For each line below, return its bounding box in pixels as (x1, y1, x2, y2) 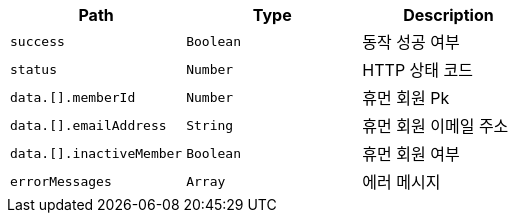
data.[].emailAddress (10, 117, 167, 133)
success (10, 33, 65, 49)
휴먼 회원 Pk (362, 88, 450, 108)
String (186, 117, 234, 133)
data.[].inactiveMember (10, 145, 183, 161)
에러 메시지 (362, 172, 441, 192)
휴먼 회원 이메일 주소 (362, 116, 509, 136)
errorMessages (10, 173, 112, 189)
